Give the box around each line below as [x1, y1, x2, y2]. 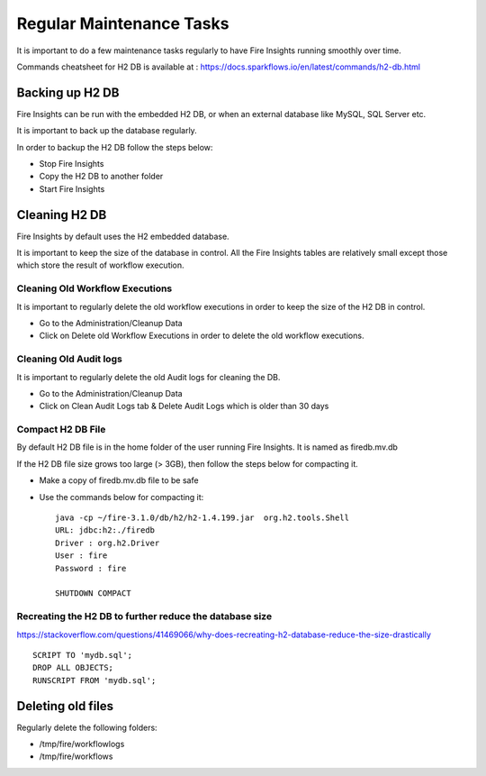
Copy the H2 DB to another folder [39, 171, 164, 182]
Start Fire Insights [39, 183, 105, 194]
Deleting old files [16, 698, 114, 714]
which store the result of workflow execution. [16, 260, 184, 270]
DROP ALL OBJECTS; [32, 662, 114, 673]
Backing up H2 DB [16, 85, 120, 100]
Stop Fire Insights [39, 159, 104, 169]
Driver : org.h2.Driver [55, 537, 160, 548]
